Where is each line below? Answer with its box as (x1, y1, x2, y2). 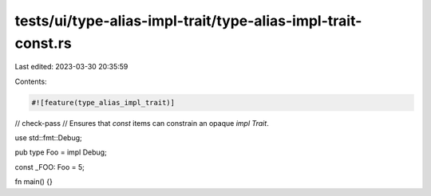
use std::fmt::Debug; (14, 133, 83, 143)
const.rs (14, 34, 72, 52)
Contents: (14, 76, 47, 86)
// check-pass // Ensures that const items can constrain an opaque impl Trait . (14, 118, 269, 127)
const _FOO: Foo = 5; (14, 162, 85, 171)
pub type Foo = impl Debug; (14, 147, 107, 157)
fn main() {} (14, 177, 53, 186)
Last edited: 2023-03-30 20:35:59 (14, 62, 129, 72)
